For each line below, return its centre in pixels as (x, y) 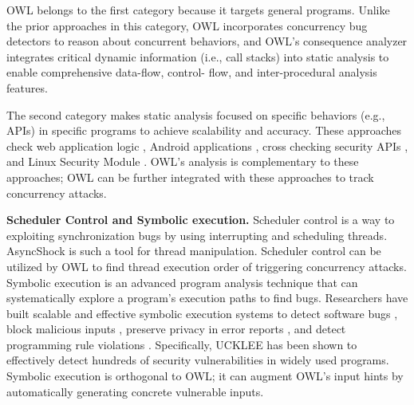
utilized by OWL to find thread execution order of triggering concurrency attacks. (207, 266)
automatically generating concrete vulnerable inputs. (135, 391)
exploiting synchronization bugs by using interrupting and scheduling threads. (197, 235)
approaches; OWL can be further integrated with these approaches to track (190, 177)
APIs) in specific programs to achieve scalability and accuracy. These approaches (204, 130)
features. (27, 87)
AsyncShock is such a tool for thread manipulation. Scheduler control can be (194, 251)
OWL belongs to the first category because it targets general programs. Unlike (198, 10)
